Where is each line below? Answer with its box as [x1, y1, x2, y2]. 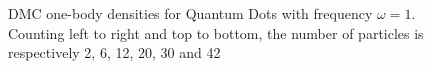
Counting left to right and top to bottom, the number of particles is [8, 22, 424, 43]
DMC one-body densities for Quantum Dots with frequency [8, 3, 373, 23]
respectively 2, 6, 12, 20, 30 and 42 [8, 42, 221, 63]
